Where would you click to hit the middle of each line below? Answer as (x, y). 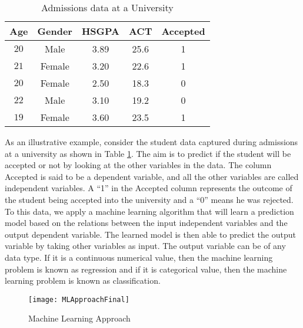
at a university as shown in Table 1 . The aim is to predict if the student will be (148, 153)
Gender (55, 31)
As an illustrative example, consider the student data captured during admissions (151, 142)
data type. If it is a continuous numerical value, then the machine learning (139, 257)
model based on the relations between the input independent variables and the (146, 223)
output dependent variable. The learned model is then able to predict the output (150, 234)
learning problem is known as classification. (83, 281)
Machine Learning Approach (79, 318)
